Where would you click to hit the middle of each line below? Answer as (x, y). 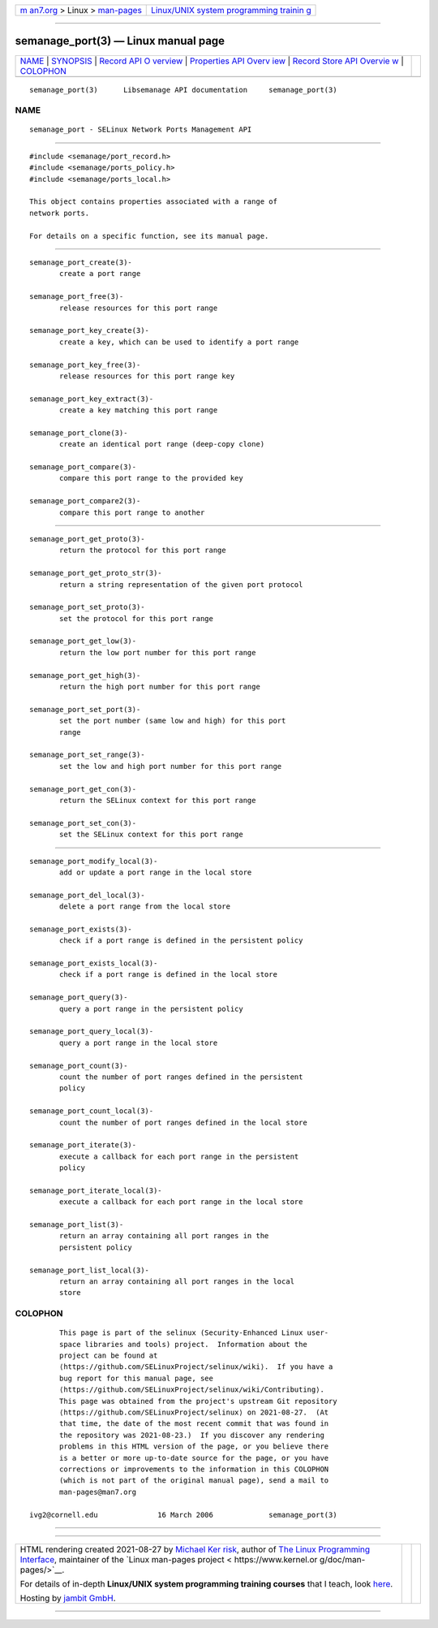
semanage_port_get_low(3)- (83, 641)
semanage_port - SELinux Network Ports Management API (141, 130)
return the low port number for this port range (158, 652)
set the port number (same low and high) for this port (173, 721)
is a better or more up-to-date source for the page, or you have (194, 1458)
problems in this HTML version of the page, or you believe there (194, 1447)
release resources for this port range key (147, 376)
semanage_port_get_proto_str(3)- (96, 573)
